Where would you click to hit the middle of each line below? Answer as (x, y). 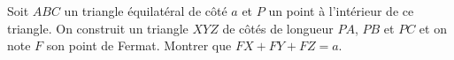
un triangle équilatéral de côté (146, 11)
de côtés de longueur (278, 28)
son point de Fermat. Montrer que (139, 45)
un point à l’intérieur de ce (341, 11)
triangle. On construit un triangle (98, 28)
